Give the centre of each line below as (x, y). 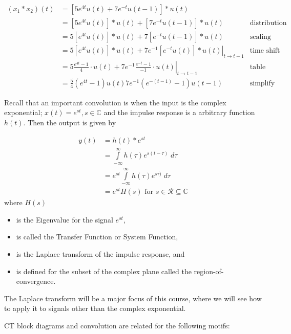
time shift (265, 51)
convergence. (36, 281)
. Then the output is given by (70, 122)
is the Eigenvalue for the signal (65, 219)
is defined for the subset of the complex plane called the (104, 271)
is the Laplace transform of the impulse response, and (100, 254)
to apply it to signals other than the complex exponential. (95, 308)
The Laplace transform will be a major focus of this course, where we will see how (133, 298)
